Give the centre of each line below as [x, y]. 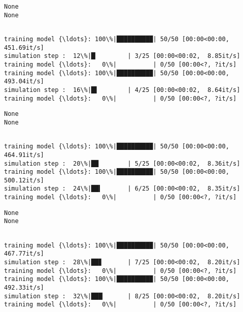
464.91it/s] [24, 155]
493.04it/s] [24, 82]
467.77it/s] [24, 254]
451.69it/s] [24, 48]
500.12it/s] [24, 180]
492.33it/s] [24, 288]
